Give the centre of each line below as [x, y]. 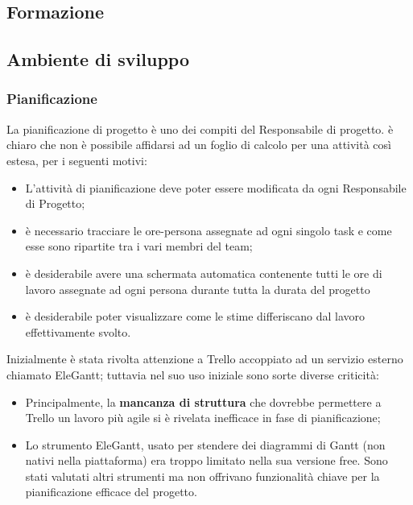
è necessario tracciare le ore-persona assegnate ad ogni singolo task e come [209, 230]
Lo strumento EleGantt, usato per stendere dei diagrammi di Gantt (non [205, 444]
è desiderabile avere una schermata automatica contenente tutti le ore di [204, 273]
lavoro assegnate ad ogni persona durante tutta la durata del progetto [198, 289]
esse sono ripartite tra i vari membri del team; [139, 246]
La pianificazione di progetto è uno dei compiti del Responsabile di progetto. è [200, 128]
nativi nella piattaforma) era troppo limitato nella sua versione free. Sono [206, 460]
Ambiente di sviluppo [98, 59]
